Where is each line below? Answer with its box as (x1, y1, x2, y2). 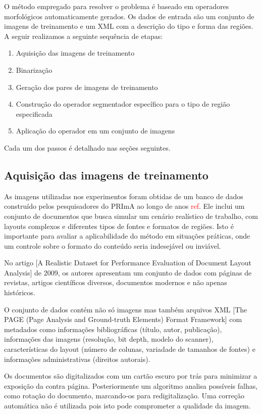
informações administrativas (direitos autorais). (4, 353, 150, 364)
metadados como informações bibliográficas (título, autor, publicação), (4, 324, 222, 334)
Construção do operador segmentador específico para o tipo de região (16, 99, 230, 109)
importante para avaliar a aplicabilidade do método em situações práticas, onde (4, 231, 250, 241)
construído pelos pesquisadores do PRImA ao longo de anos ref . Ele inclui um (4, 201, 245, 211)
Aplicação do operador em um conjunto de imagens (16, 125, 175, 136)
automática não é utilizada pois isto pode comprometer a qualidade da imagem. (4, 400, 251, 411)
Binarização (16, 64, 53, 75)
